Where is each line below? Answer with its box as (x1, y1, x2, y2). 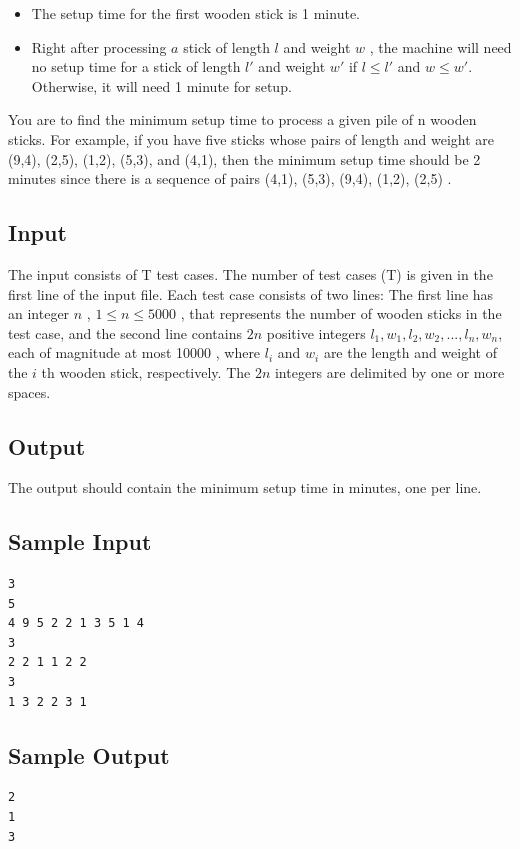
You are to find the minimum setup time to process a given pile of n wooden (8, 109, 477, 130)
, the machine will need (369, 36, 512, 57)
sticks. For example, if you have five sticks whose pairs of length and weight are (8, 128, 495, 149)
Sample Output (8, 739, 170, 770)
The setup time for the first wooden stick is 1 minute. (31, 3, 360, 23)
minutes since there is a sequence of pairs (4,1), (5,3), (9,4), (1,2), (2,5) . (8, 168, 452, 189)
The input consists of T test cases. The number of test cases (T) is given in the (8, 263, 493, 284)
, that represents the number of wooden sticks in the (180, 303, 502, 324)
